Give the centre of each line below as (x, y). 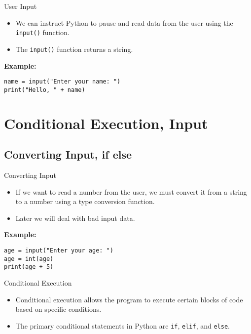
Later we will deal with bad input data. (75, 218)
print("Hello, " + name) (45, 90)
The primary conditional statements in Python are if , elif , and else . (123, 325)
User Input (20, 6)
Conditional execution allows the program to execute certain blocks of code (129, 299)
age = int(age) (29, 259)
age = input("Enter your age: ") (59, 250)
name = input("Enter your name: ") (62, 82)
